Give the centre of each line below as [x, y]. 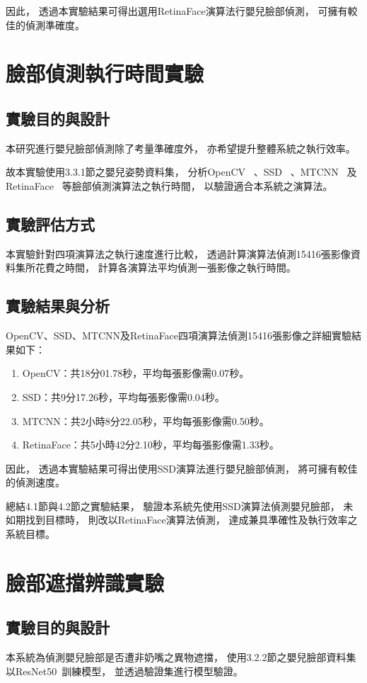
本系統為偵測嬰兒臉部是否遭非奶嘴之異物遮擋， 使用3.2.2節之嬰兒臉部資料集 [181, 657]
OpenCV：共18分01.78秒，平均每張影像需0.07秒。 [136, 373]
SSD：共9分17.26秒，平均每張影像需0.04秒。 [123, 396]
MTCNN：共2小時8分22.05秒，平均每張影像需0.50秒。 [146, 420]
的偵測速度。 [35, 482]
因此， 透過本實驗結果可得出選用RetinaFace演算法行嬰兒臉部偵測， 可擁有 [177, 11]
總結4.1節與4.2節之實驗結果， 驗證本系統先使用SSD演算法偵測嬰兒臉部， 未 [180, 506]
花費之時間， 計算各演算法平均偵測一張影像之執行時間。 [165, 267]
